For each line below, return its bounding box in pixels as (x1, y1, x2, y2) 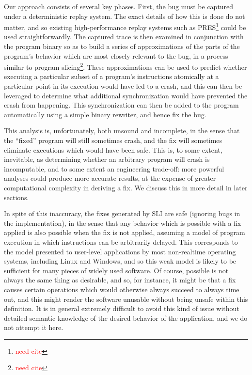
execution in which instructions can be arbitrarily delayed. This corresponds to (4, 236, 238, 247)
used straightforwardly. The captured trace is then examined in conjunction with (4, 31, 244, 42)
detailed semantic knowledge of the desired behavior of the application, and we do (4, 312, 248, 323)
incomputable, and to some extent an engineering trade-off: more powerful (4, 163, 224, 173)
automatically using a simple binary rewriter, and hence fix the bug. (4, 109, 206, 119)
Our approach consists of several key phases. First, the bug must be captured (4, 1, 234, 11)
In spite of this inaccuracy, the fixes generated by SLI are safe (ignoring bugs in (4, 208, 240, 219)
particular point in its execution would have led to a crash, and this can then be (4, 81, 242, 91)
